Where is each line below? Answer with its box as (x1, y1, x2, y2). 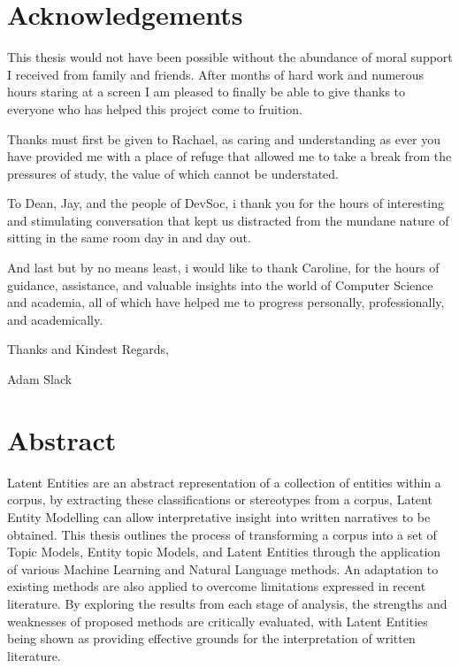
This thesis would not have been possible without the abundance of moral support (7, 48, 453, 66)
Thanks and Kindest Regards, (7, 340, 169, 358)
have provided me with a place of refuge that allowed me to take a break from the (7, 147, 452, 165)
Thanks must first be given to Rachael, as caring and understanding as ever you (7, 129, 441, 148)
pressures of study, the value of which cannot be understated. (7, 164, 340, 182)
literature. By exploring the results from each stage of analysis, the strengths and (7, 594, 448, 612)
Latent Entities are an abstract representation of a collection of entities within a (7, 472, 441, 491)
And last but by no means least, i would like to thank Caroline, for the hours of (7, 258, 440, 277)
